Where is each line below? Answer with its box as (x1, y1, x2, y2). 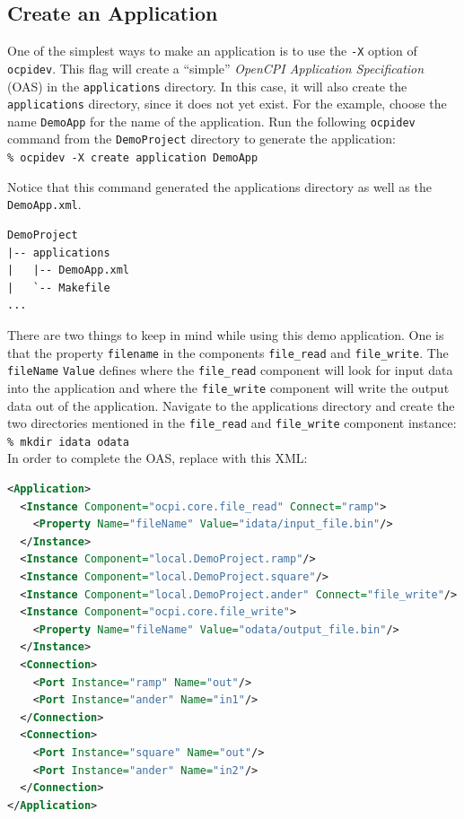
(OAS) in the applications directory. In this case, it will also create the (7, 76, 407, 95)
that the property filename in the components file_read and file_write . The (7, 343, 449, 362)
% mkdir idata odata (7, 435, 130, 449)
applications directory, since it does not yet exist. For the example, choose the (7, 94, 447, 113)
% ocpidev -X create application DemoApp (7, 152, 258, 165)
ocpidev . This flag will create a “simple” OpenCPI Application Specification (7, 58, 425, 77)
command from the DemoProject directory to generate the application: (7, 129, 396, 148)
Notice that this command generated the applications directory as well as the (7, 177, 432, 196)
